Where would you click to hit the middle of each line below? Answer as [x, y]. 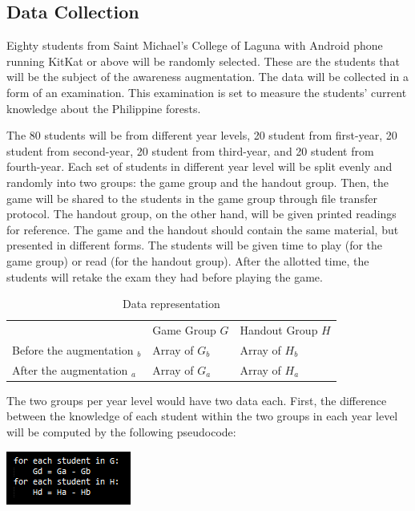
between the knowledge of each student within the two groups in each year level [202, 416]
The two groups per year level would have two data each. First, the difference [197, 400]
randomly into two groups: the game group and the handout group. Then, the [198, 182]
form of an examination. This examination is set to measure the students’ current [207, 92]
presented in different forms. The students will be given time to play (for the [195, 245]
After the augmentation [70, 369]
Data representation [171, 304]
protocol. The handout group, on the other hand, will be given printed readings [201, 214]
